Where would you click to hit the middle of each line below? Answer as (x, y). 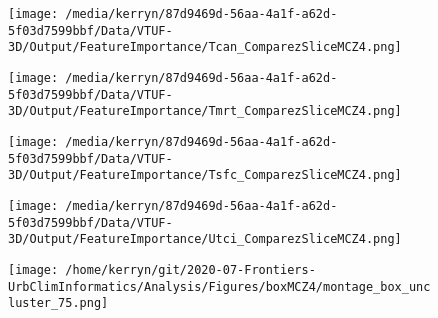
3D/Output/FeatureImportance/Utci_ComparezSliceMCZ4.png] (205, 239)
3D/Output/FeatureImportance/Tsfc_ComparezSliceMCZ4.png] (205, 175)
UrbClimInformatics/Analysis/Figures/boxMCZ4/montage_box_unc (219, 286)
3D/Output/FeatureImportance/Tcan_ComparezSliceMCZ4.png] (205, 47)
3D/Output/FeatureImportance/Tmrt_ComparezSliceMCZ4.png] (205, 111)
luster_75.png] (58, 303)
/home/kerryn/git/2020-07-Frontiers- (190, 269)
